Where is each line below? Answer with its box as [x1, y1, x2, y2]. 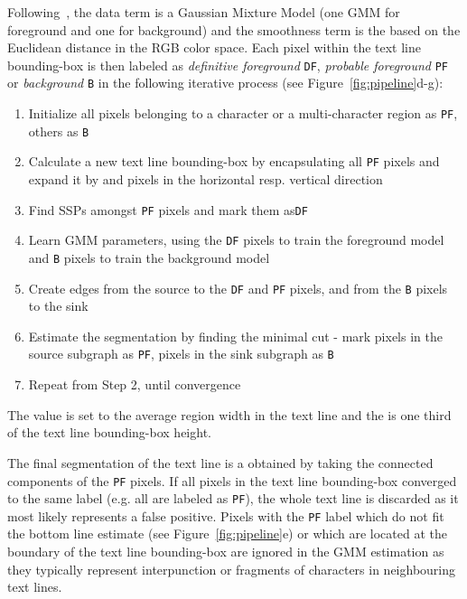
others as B [28, 121, 89, 140]
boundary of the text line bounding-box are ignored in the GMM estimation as [7, 542, 444, 561]
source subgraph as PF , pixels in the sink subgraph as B [28, 344, 334, 363]
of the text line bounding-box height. [7, 423, 211, 442]
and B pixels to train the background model [28, 248, 270, 267]
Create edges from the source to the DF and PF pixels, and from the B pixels [28, 278, 448, 297]
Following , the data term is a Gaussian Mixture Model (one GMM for [7, 3, 400, 21]
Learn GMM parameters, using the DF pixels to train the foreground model [28, 230, 444, 249]
